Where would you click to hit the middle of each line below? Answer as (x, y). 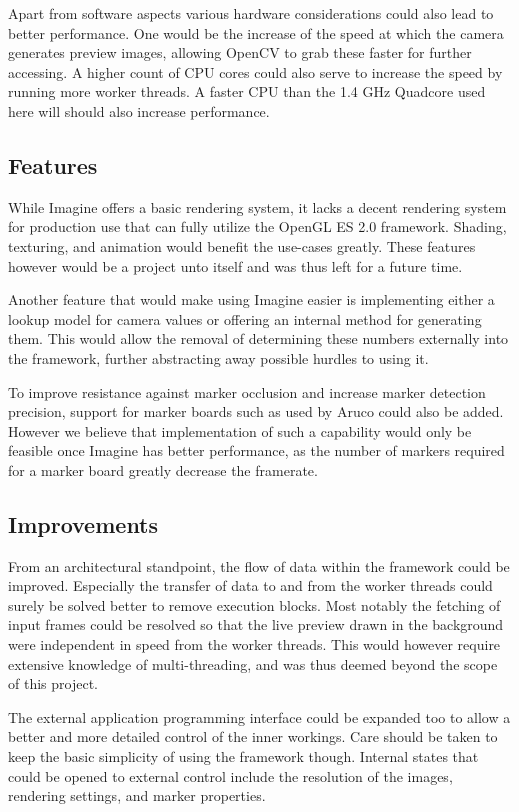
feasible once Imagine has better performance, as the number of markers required (256, 450)
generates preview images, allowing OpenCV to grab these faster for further (240, 52)
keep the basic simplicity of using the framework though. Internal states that (243, 756)
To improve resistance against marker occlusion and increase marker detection (247, 391)
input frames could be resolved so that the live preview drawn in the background (256, 624)
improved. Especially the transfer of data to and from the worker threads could (250, 585)
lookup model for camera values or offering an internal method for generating (245, 318)
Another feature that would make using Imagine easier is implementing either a (251, 299)
